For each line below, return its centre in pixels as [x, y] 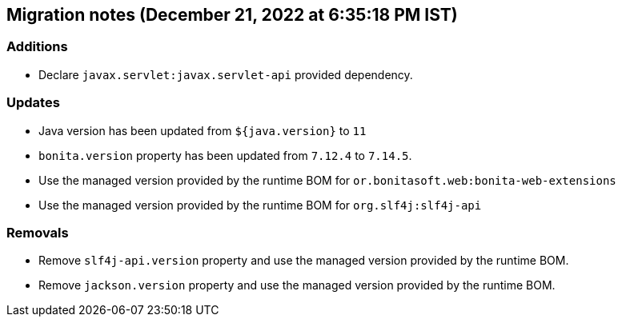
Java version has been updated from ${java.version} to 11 [203, 130]
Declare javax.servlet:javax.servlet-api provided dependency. [226, 74]
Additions [37, 47]
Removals [38, 232]
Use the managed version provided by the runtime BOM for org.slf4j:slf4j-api [260, 205]
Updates [33, 103]
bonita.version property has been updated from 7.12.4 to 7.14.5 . [225, 155]
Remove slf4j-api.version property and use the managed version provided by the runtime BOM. [304, 261]
